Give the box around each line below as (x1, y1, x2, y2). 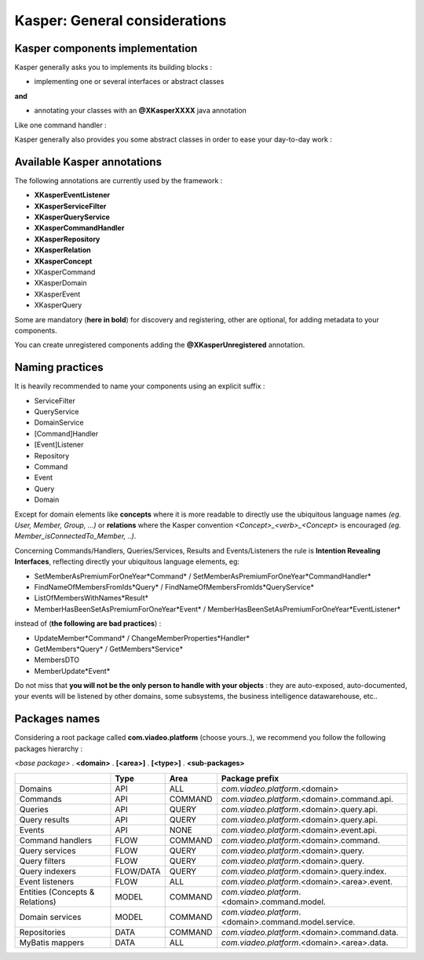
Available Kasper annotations (14, 155, 163, 168)
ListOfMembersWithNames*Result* (34, 594, 149, 603)
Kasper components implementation (14, 42, 198, 55)
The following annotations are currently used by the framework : (14, 175, 223, 185)
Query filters (19, 855, 66, 866)
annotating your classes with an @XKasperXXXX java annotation (34, 106, 247, 116)
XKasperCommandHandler (34, 223, 125, 233)
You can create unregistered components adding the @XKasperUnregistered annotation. (14, 340, 305, 350)
